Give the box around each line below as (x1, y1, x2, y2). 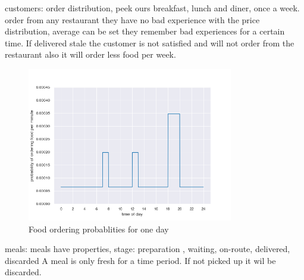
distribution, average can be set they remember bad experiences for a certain (5, 25, 285, 37)
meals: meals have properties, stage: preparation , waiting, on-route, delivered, (5, 243, 290, 255)
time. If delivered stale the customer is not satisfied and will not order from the (5, 36, 294, 49)
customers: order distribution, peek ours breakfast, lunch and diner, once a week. (5, 2, 300, 14)
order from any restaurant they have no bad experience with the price (5, 13, 260, 26)
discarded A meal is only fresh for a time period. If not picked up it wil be (5, 254, 276, 266)
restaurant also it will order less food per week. (5, 48, 176, 61)
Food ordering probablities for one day (29, 222, 169, 235)
